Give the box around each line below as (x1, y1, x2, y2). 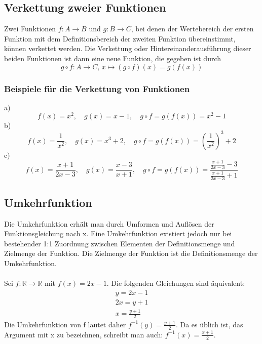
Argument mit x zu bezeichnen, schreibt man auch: (4, 329, 163, 339)
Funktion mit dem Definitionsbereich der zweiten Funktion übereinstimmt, (4, 33, 236, 44)
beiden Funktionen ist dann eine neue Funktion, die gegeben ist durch (4, 53, 221, 63)
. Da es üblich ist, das (175, 319, 243, 329)
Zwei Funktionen (4, 23, 56, 34)
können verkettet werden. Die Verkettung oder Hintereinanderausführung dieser (4, 43, 251, 54)
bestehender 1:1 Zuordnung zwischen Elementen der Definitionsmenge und (4, 238, 235, 248)
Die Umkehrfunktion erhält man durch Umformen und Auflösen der (4, 218, 214, 229)
